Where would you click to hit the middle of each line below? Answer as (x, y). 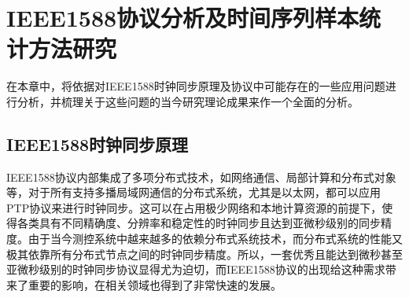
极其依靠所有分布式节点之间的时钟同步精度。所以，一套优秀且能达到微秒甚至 (204, 254)
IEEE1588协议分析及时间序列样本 (183, 18)
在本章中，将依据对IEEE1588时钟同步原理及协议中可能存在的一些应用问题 (196, 86)
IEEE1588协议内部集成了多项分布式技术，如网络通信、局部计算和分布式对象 (201, 177)
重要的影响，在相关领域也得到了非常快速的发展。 (155, 284)
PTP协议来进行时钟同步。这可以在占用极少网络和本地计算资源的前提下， (194, 207)
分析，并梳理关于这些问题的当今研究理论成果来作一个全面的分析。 (188, 101)
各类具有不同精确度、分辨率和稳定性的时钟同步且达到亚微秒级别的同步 (199, 223)
